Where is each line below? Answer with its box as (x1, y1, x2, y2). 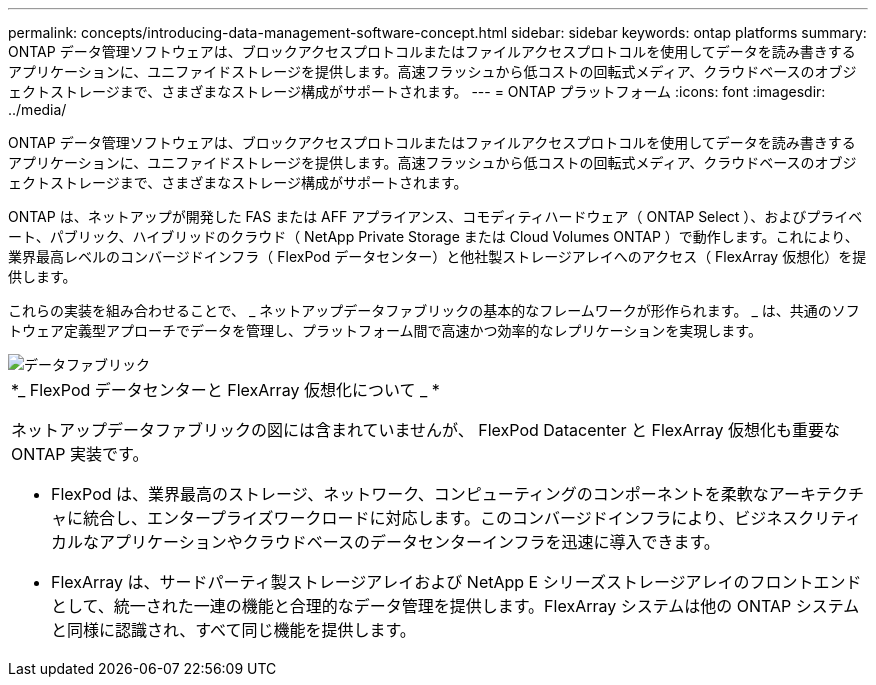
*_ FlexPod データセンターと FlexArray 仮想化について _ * (11, 380, 440, 400)
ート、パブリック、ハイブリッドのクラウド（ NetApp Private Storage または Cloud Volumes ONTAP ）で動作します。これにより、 (8, 228, 859, 245)
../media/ (8, 101, 67, 118)
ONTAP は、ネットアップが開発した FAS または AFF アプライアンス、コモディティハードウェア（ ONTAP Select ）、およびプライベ (8, 208, 863, 225)
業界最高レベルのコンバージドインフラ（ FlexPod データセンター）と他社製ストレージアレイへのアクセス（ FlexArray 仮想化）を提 (8, 248, 867, 265)
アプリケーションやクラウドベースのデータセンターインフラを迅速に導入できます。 (99, 532, 720, 552)
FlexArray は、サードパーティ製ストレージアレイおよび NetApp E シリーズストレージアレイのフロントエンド (51, 572, 862, 592)
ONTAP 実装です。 (11, 444, 149, 464)
